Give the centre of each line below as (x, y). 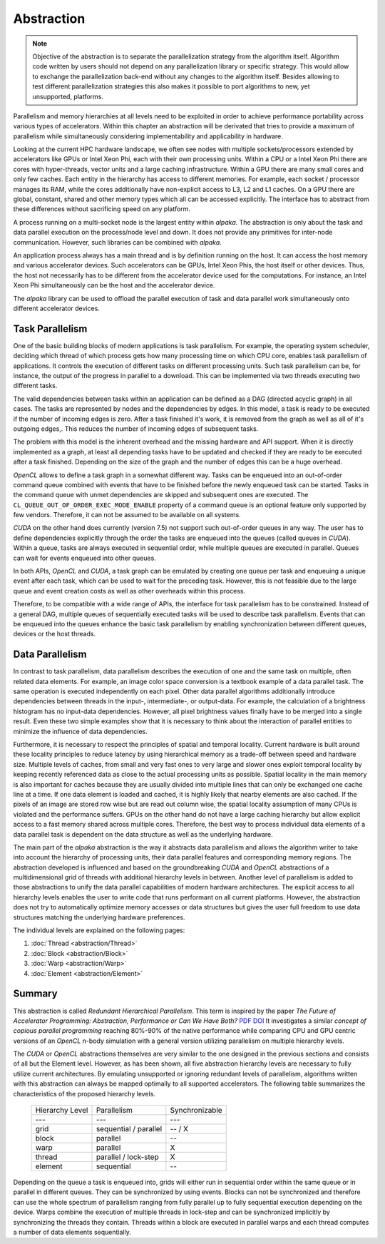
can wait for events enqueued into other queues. (84, 558)
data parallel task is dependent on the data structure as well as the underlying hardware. (143, 834)
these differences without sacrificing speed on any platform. (102, 209)
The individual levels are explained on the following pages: (99, 930)
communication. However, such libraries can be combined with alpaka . (118, 242)
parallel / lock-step (128, 1157)
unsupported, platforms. (68, 96)
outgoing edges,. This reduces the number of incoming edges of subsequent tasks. (136, 429)
